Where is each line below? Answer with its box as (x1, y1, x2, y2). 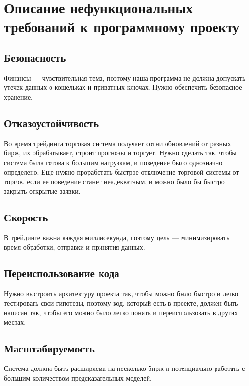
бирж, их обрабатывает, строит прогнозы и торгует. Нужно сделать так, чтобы (4, 148, 237, 158)
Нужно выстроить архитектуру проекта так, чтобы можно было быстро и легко (4, 288, 239, 298)
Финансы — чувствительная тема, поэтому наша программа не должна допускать (4, 72, 246, 83)
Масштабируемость (4, 340, 95, 355)
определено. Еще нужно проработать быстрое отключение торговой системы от (4, 167, 239, 177)
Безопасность (4, 50, 66, 65)
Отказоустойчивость (4, 115, 99, 130)
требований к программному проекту (4, 17, 240, 36)
